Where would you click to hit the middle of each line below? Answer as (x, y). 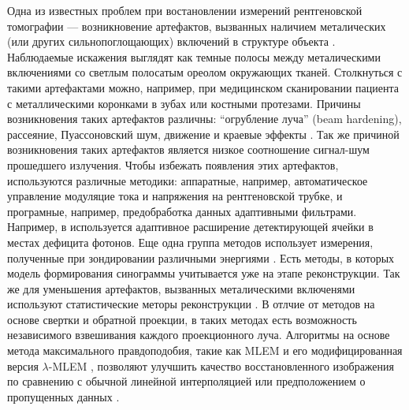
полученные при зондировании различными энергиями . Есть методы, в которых (201, 257)
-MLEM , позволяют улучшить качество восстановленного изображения (221, 365)
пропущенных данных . (63, 396)
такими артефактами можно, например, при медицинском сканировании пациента (203, 87)
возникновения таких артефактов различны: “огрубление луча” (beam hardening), (204, 119)
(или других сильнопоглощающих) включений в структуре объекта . (171, 41)
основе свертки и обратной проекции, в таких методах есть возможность (182, 319)
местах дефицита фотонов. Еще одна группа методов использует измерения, (190, 242)
